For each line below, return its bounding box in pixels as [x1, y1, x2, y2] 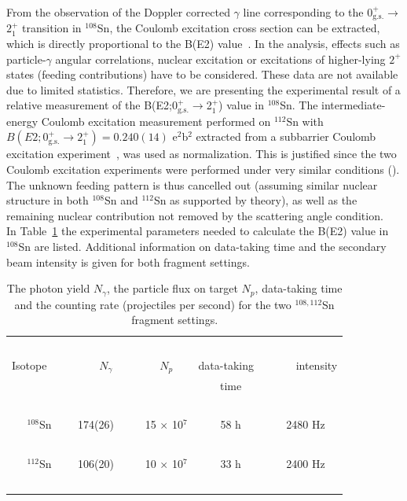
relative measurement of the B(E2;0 [6, 97, 178, 113]
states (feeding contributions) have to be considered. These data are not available [6, 66, 398, 83]
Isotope [12, 357, 47, 374]
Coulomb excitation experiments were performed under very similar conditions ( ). [6, 161, 400, 178]
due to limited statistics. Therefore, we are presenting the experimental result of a [6, 81, 401, 98]
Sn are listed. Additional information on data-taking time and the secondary [18, 238, 387, 255]
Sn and [104, 192, 138, 208]
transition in [22, 20, 82, 36]
